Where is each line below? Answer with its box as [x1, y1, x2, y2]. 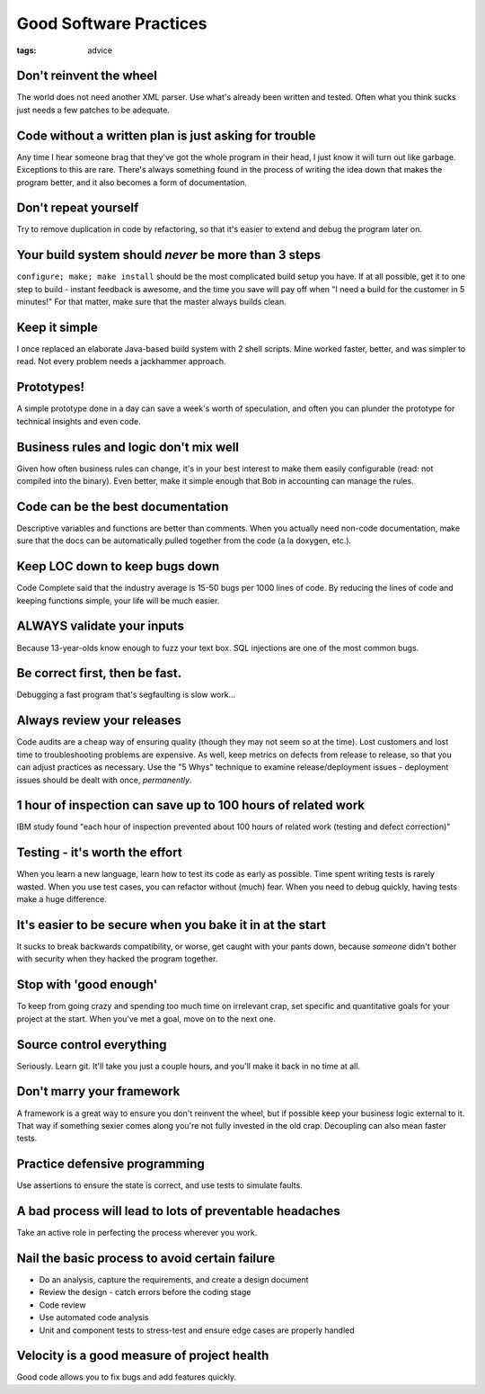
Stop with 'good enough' [16, 977, 158, 993]
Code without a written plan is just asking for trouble [16, 128, 316, 143]
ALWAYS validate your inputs [16, 619, 184, 634]
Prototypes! [16, 380, 85, 395]
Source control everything [16, 1037, 167, 1052]
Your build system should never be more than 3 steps [16, 247, 322, 263]
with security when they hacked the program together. [16, 953, 218, 964]
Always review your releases [16, 713, 181, 728]
